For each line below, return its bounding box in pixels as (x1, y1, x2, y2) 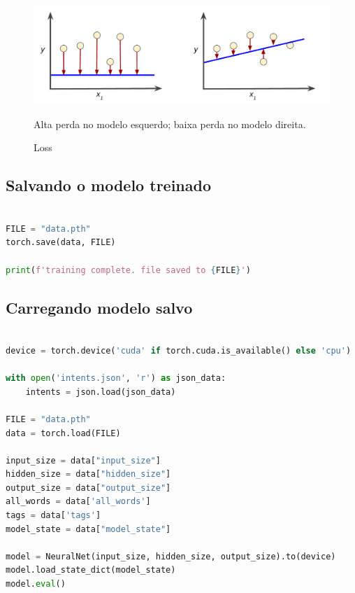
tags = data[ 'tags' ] (6, 510, 101, 521)
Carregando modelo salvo (6, 296, 193, 318)
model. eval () (6, 579, 66, 589)
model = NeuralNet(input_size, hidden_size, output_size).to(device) (6, 551, 336, 561)
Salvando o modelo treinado (6, 174, 211, 196)
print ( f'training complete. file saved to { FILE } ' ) (6, 265, 251, 275)
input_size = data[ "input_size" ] (6, 455, 161, 466)
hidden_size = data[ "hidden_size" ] (6, 469, 171, 480)
